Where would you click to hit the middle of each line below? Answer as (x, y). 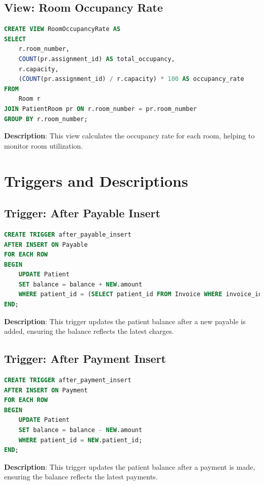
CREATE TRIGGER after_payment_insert (68, 380)
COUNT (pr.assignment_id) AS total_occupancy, (97, 59)
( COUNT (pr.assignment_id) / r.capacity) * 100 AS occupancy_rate (131, 79)
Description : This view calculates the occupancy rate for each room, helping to (129, 136)
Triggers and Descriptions (96, 180)
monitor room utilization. (44, 145)
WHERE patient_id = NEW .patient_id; (80, 440)
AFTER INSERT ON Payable (46, 245)
